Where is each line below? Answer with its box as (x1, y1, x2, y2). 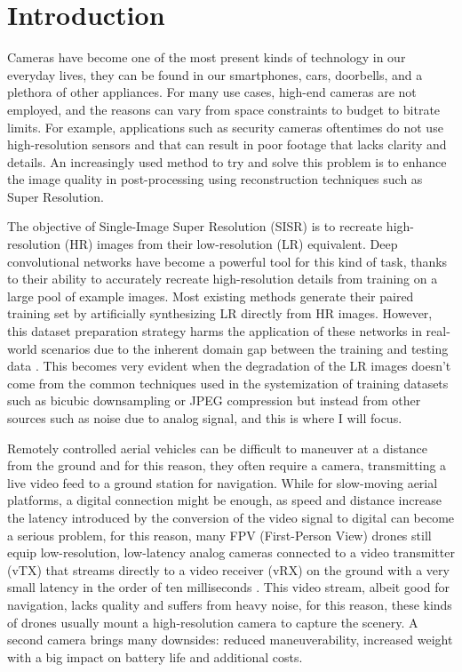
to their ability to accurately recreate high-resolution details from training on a (7, 269, 438, 288)
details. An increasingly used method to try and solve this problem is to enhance (7, 152, 447, 171)
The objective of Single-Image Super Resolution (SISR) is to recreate (7, 217, 383, 236)
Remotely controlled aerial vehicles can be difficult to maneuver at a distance (7, 438, 427, 457)
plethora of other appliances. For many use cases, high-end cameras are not (7, 83, 417, 101)
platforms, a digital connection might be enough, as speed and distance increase (7, 491, 442, 509)
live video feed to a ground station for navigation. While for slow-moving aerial (7, 473, 438, 492)
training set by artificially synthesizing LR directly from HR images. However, (7, 304, 433, 323)
